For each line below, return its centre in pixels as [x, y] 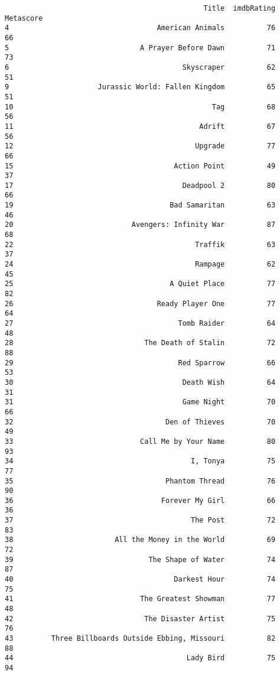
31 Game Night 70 [140, 402]
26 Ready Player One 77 [140, 304]
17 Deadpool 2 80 [140, 185]
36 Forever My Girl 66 [140, 500]
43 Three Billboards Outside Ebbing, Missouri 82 [140, 638]
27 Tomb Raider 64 [140, 323]
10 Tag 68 [140, 107]
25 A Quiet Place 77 [140, 284]
